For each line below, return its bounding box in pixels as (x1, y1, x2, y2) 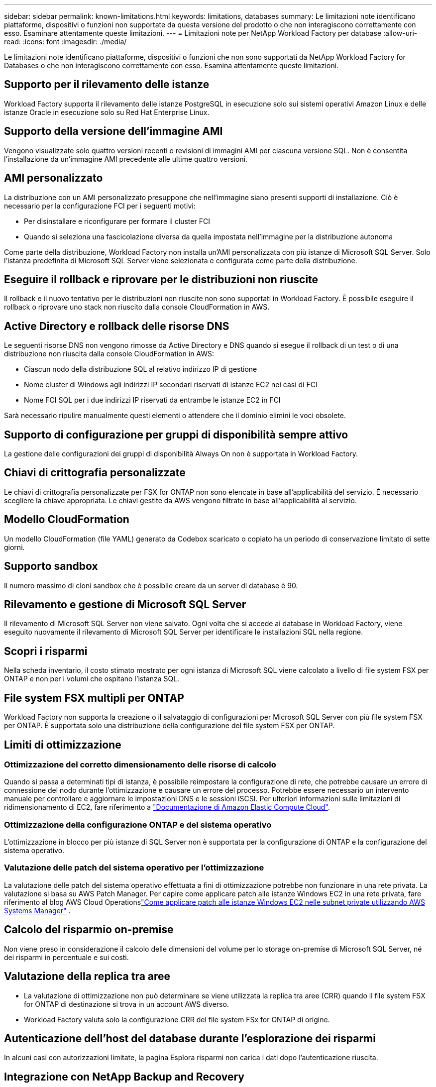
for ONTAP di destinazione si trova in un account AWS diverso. (24, 999, 229, 1008)
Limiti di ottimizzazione (4, 738, 121, 751)
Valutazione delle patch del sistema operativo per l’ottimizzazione (4, 863, 264, 873)
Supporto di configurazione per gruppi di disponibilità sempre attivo (4, 428, 348, 441)
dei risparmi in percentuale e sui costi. (4, 953, 129, 962)
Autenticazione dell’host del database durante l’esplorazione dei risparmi (4, 1032, 376, 1045)
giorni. (4, 543, 25, 551)
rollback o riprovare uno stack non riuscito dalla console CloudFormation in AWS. (4, 303, 270, 312)
